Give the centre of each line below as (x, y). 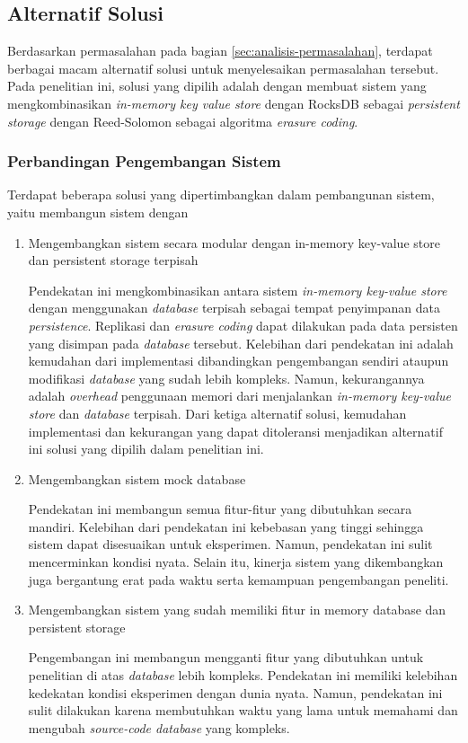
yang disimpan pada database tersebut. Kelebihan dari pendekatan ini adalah (241, 343)
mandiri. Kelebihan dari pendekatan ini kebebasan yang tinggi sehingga (226, 526)
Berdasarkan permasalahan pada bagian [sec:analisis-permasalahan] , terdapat (220, 51)
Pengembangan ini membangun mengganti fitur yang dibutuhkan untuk (226, 657)
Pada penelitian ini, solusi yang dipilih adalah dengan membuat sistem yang (217, 86)
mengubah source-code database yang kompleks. (159, 727)
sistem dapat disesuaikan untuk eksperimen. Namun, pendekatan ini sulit (230, 544)
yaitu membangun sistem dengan (98, 212)
